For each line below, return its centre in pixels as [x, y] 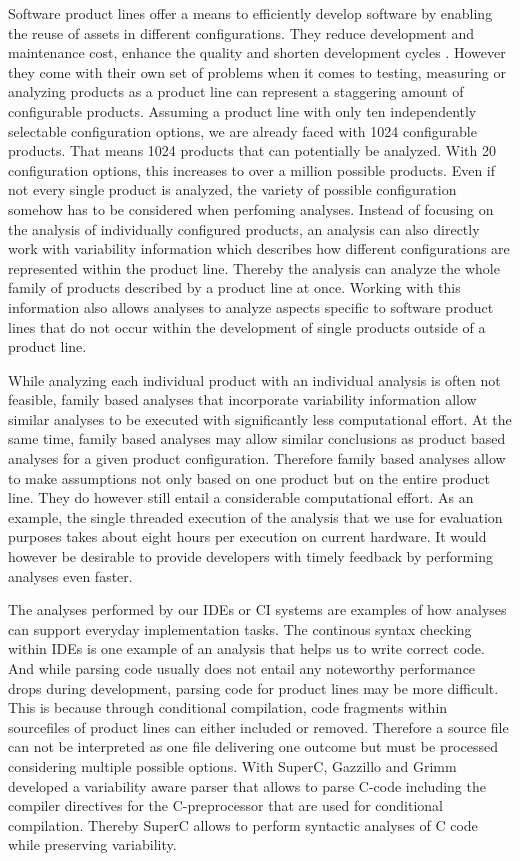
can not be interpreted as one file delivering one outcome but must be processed [253, 746]
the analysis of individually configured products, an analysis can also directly [244, 228]
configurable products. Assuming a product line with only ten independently [242, 110]
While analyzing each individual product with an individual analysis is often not [254, 379]
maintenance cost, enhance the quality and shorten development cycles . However [257, 52]
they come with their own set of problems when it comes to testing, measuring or [257, 71]
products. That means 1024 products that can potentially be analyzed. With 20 [252, 150]
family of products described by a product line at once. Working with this [234, 287]
